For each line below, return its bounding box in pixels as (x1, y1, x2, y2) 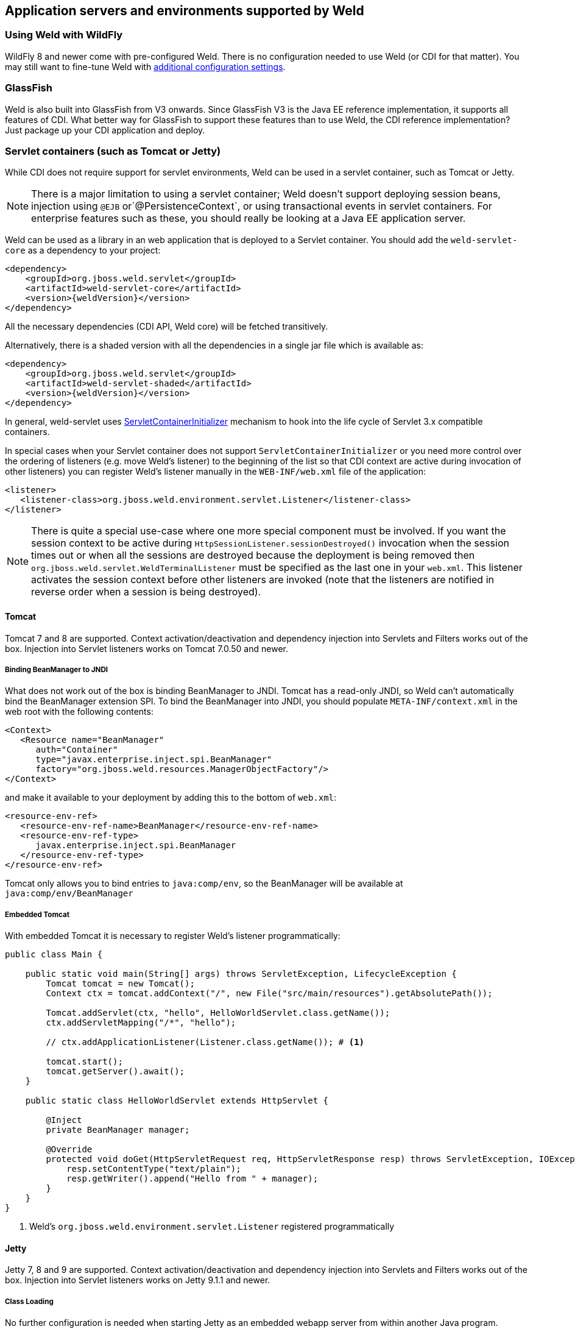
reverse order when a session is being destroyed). (31, 586, 261, 598)
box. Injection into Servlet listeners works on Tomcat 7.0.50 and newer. (5, 643, 288, 654)
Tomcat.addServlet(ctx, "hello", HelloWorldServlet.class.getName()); (46, 1008, 390, 1018)
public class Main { (5, 949, 103, 960)
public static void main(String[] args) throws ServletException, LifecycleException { (25, 969, 457, 979)
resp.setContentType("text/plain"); (66, 1164, 241, 1174)
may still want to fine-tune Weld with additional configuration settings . (5, 61, 286, 72)
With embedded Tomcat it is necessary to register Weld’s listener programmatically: (5, 930, 340, 941)
